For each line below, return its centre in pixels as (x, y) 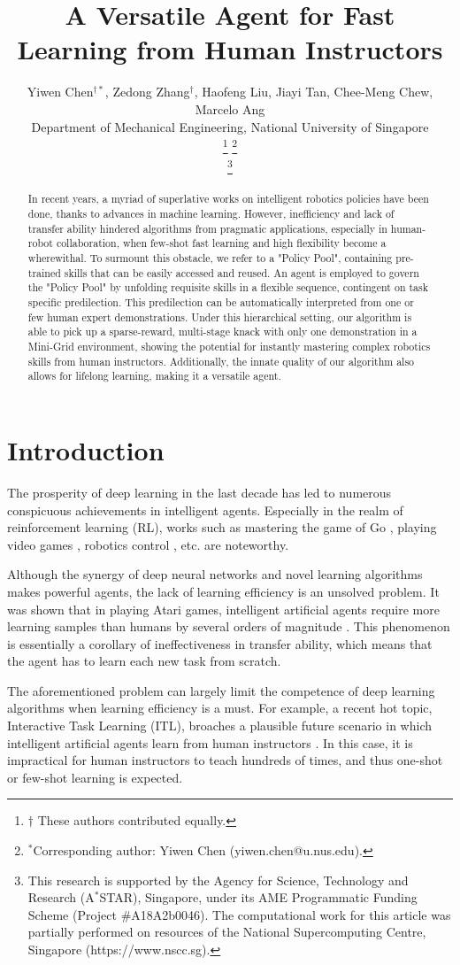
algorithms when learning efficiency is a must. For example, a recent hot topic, (220, 708)
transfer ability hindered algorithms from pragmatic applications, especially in (207, 228)
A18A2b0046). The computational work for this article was (291, 914)
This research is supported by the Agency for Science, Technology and (218, 880)
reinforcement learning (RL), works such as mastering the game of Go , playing (222, 527)
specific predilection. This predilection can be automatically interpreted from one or (221, 302)
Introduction (86, 450)
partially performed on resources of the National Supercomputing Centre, (227, 932)
